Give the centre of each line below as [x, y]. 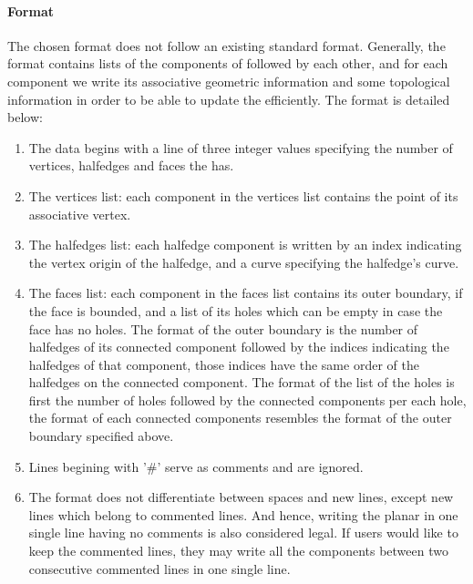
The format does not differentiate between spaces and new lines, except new [241, 497]
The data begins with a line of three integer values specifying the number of [241, 147]
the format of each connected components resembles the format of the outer [240, 418]
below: [25, 117]
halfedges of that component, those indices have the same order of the [224, 364]
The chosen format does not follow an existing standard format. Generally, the [226, 45]
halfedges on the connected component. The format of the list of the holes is [242, 382]
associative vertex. [80, 214]
